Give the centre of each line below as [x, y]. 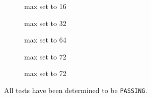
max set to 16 [45, 6]
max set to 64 [45, 40]
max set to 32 [45, 23]
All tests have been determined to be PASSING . [76, 90]
